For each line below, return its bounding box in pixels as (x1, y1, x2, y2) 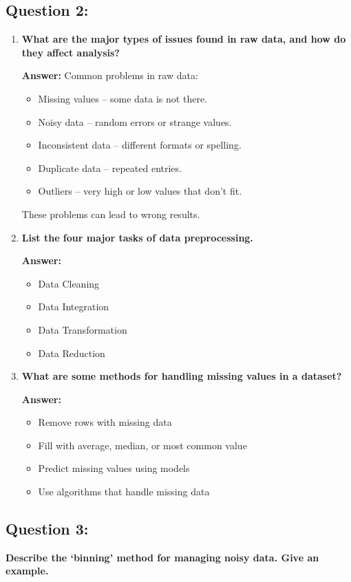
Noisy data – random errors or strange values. (38, 114, 232, 129)
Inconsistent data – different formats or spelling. (38, 138, 242, 152)
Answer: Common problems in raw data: (21, 68, 198, 83)
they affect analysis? (21, 45, 120, 59)
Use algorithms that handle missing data (38, 484, 210, 499)
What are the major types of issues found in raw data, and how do (21, 32, 346, 46)
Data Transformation (38, 322, 127, 336)
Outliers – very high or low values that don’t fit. (38, 184, 242, 198)
